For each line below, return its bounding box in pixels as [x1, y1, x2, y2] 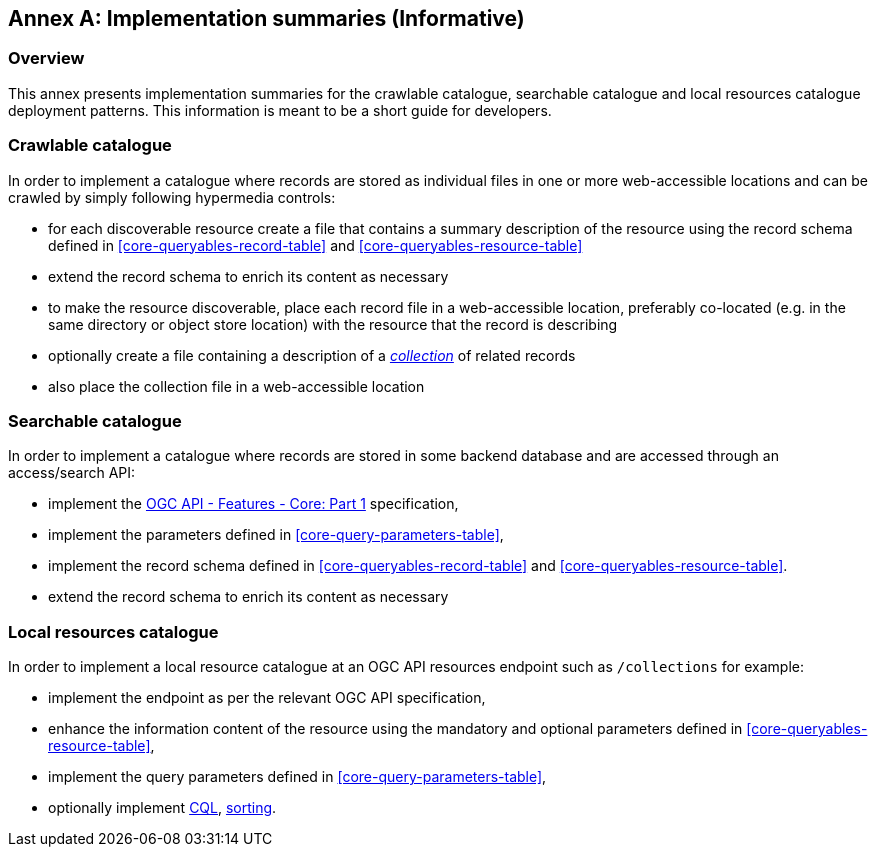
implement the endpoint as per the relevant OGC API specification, [48, 689, 486, 707]
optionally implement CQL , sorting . [48, 799, 277, 817]
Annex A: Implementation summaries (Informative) [8, 6, 525, 31]
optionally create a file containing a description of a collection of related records [48, 346, 576, 364]
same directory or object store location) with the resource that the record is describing [48, 315, 618, 333]
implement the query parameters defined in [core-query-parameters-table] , [48, 768, 547, 786]
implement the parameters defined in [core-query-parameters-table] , [48, 526, 504, 544]
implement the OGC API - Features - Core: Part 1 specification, [48, 495, 459, 513]
